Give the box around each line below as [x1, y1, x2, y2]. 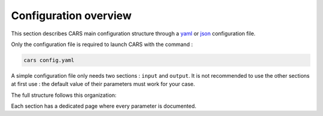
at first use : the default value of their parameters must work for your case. [11, 81, 196, 88]
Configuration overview [11, 9, 132, 22]
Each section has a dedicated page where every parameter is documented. [11, 102, 197, 110]
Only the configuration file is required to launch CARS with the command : [11, 41, 193, 48]
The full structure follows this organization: [11, 91, 117, 99]
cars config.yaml [23, 57, 75, 63]
